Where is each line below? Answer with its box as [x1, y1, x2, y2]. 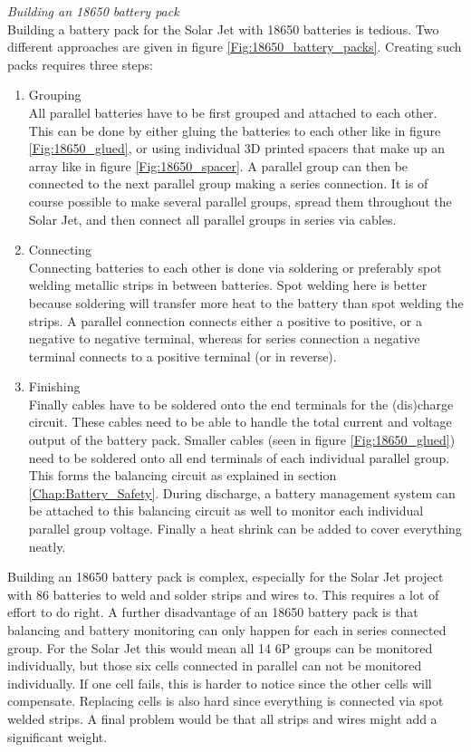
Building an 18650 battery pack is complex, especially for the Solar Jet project [7, 567, 444, 586]
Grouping [28, 85, 82, 104]
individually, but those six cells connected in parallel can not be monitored [7, 656, 422, 675]
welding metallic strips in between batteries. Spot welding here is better [28, 275, 428, 294]
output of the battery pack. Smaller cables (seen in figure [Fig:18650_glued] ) [28, 430, 456, 449]
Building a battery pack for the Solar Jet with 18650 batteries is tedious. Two [7, 19, 439, 38]
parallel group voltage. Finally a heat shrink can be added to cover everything [28, 519, 462, 538]
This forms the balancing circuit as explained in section [28, 466, 337, 485]
